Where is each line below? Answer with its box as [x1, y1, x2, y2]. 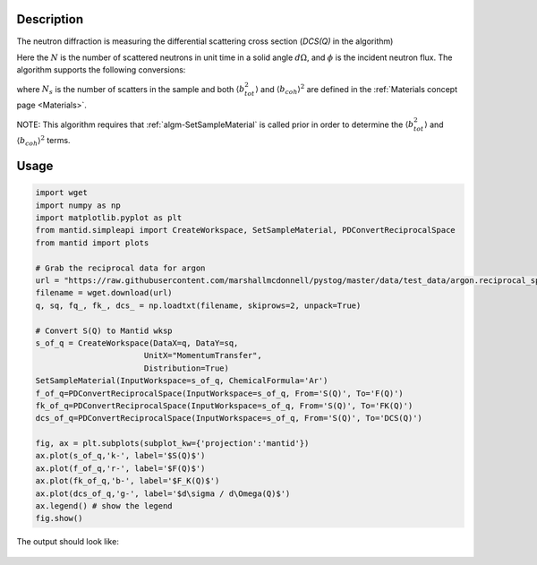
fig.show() [35, 513, 83, 524]
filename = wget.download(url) [35, 287, 174, 298]
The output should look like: [16, 536, 120, 547]
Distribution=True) [143, 363, 230, 373]
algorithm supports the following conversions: [16, 64, 186, 75]
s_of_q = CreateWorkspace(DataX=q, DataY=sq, [35, 338, 239, 348]
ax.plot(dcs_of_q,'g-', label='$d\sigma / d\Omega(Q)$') [35, 488, 291, 499]
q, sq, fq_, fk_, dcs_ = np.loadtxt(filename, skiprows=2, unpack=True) [35, 300, 362, 311]
